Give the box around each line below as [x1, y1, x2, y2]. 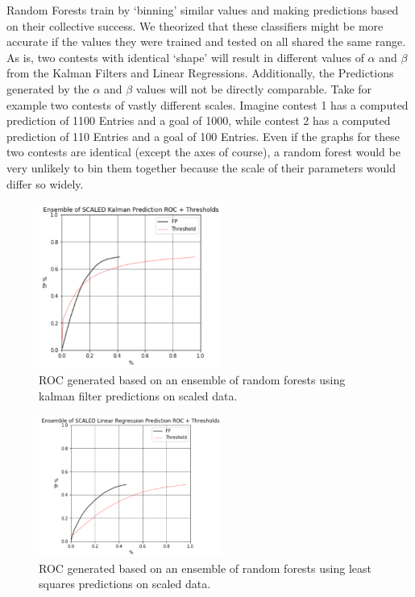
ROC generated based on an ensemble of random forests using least [39, 559, 371, 576]
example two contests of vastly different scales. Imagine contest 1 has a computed [6, 96, 409, 113]
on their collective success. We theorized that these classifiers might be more [6, 17, 384, 34]
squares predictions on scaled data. [39, 575, 211, 592]
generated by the [6, 80, 89, 97]
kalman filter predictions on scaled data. [39, 388, 238, 404]
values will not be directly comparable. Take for [135, 80, 372, 97]
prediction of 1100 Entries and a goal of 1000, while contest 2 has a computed [6, 112, 391, 129]
